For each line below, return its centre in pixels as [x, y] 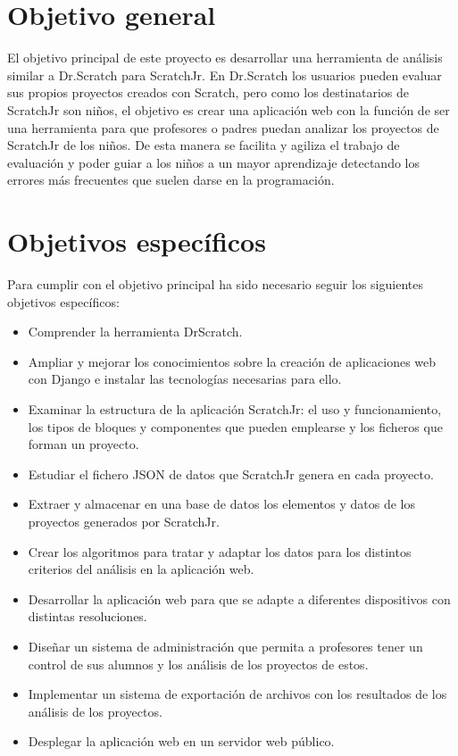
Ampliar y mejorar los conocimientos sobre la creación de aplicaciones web [232, 361]
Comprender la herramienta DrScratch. [135, 332]
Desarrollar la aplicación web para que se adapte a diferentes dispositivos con [239, 598]
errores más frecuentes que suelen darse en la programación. [171, 180]
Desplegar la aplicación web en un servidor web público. [181, 741]
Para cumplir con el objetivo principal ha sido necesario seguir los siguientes [215, 284]
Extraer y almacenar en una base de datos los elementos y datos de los [221, 504]
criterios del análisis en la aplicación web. [141, 569]
